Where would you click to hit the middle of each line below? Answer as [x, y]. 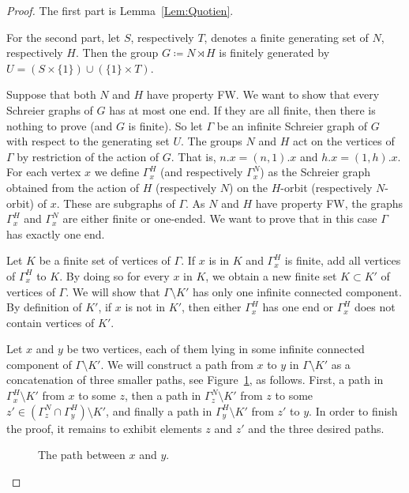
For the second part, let [64, 37]
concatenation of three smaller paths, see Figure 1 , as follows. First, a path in [195, 380]
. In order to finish [353, 410]
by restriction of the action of [88, 156]
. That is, [193, 156]
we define [117, 172]
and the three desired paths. [316, 428]
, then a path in [163, 395]
